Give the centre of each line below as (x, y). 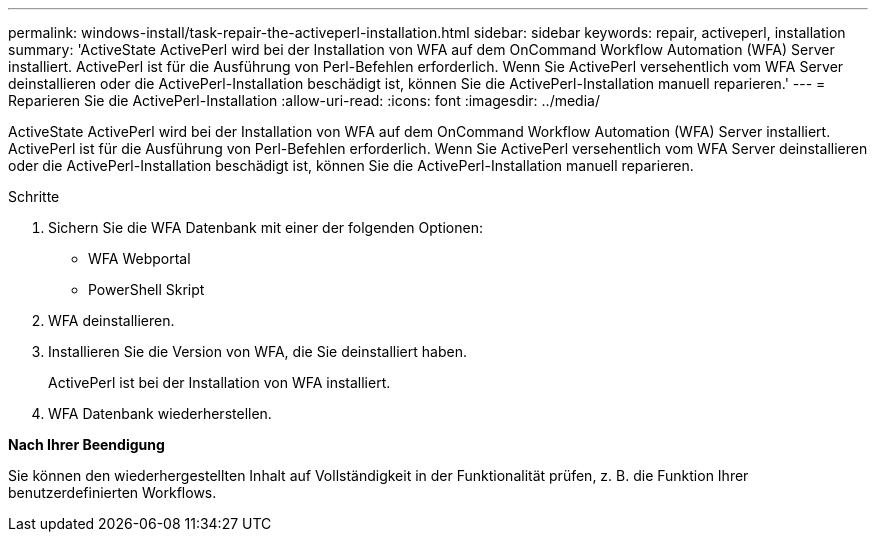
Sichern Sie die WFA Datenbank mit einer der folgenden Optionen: (265, 227)
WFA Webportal (139, 258)
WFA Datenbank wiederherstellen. (160, 413)
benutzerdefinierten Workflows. (112, 492)
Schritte (34, 196)
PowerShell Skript (146, 289)
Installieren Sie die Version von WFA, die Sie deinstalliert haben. (257, 351)
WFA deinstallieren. (111, 320)
